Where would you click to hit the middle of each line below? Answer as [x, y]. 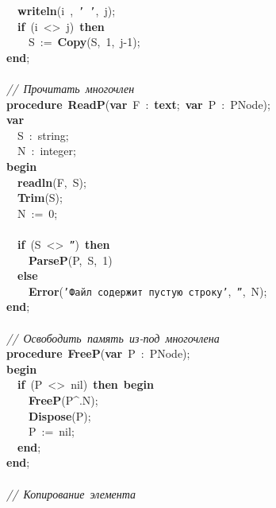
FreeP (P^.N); [63, 400]
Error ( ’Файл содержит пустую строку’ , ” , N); [148, 291]
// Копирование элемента [71, 493]
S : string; [43, 135]
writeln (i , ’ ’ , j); [67, 10]
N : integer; [46, 151]
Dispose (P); [60, 415]
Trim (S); [40, 198]
